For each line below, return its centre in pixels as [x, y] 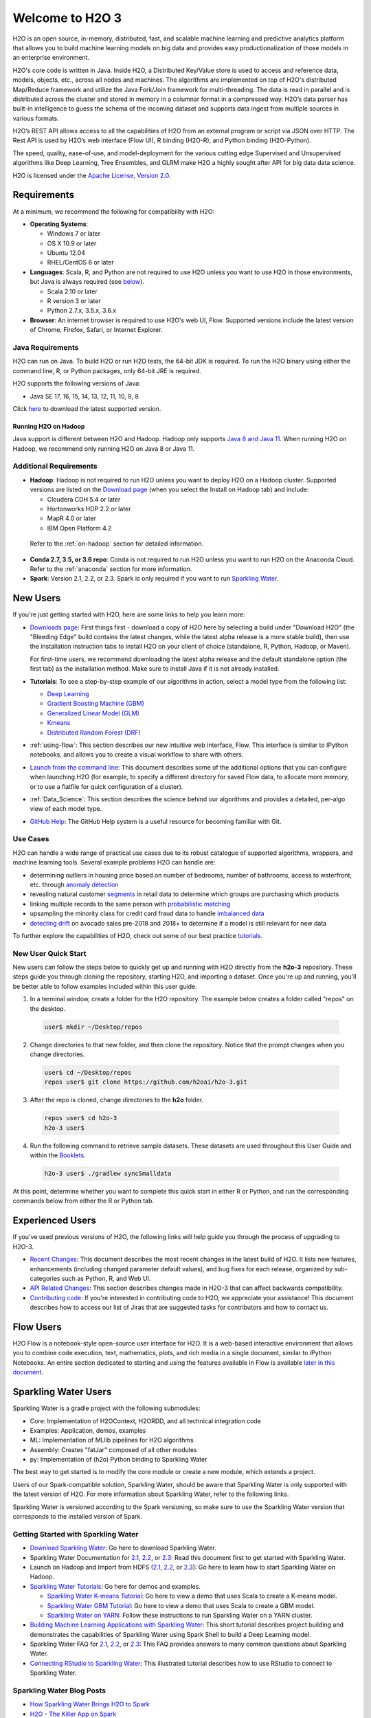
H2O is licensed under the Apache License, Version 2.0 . [92, 175]
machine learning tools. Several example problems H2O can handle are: [114, 862]
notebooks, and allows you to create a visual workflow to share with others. [137, 755]
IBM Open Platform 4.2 [79, 528]
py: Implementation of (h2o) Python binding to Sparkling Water [119, 1460]
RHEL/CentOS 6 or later [81, 263]
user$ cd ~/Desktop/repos [88, 1072]
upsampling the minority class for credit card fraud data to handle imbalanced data [147, 913]
